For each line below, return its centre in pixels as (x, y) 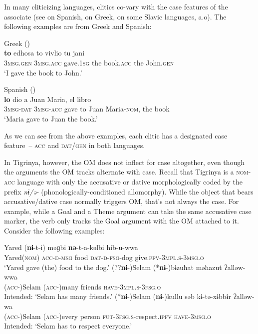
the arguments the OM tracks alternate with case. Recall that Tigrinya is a (119, 172)
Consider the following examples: (54, 230)
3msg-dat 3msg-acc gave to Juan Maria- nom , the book (87, 109)
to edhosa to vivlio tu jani (44, 53)
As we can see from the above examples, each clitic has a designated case (116, 135)
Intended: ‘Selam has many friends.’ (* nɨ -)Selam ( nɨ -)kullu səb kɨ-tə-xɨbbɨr (118, 296)
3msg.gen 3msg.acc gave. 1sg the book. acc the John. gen (89, 62)
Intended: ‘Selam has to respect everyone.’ (68, 326)
